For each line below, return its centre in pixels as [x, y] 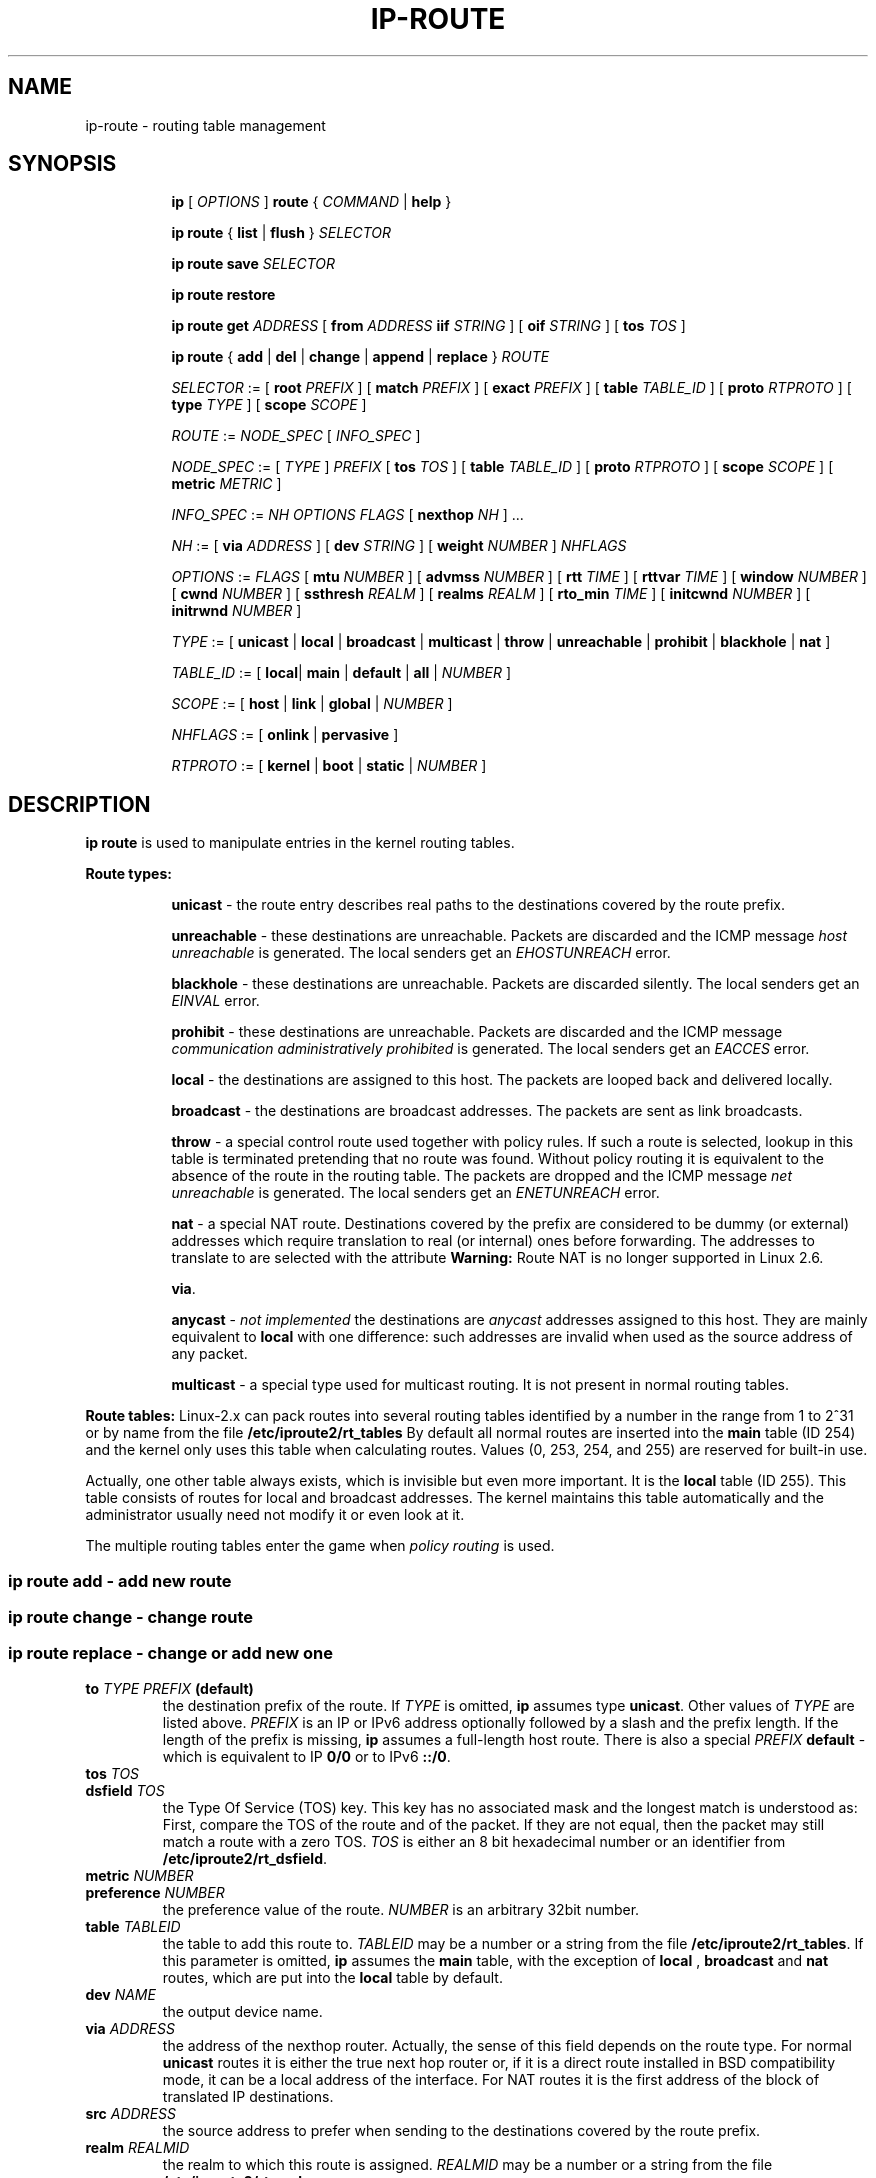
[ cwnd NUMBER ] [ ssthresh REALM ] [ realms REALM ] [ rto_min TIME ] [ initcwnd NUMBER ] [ [491, 594]
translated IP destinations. [248, 2096]
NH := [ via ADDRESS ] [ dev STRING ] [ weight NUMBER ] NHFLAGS [399, 546]
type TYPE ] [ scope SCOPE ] [269, 405]
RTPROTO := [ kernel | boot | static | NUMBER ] [329, 766]
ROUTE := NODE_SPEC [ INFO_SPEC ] [296, 436]
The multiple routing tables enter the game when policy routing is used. [320, 1546]
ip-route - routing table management [205, 125]
